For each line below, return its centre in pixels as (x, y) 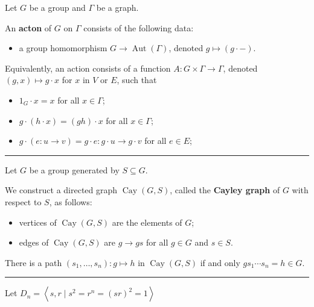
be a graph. (117, 7)
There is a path (34, 262)
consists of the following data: (139, 27)
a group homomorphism (63, 48)
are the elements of (147, 222)
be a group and (57, 7)
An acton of (28, 27)
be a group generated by (74, 169)
